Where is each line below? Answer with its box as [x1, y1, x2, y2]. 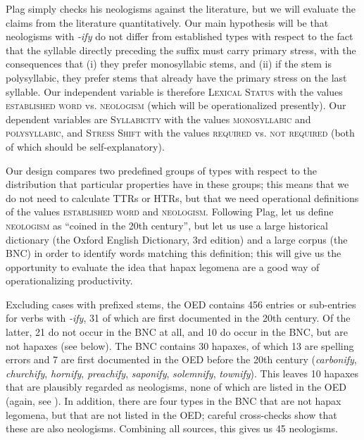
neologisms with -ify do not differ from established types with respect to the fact [6, 29, 353, 44]
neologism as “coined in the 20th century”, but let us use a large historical [6, 218, 328, 232]
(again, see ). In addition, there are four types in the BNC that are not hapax [6, 394, 341, 408]
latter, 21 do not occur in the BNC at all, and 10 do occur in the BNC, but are [6, 325, 348, 339]
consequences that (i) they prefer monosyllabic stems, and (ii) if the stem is [6, 56, 332, 71]
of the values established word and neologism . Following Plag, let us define [6, 204, 334, 219]
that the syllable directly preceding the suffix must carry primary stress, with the [6, 42, 356, 57]
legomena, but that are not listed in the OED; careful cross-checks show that [6, 407, 337, 422]
